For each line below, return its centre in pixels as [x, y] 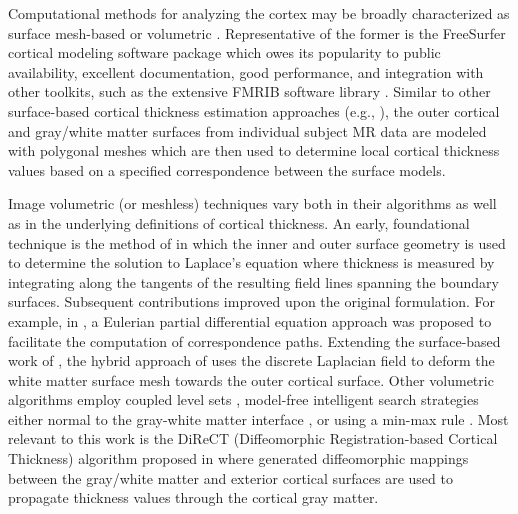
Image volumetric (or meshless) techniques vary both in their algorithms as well [252, 203]
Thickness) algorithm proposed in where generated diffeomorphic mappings [238, 458]
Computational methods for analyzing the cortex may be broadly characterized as [259, 13]
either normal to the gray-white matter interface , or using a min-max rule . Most [258, 418]
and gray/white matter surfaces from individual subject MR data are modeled [247, 130]
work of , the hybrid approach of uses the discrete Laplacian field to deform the [251, 360]
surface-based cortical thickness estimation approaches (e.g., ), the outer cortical [254, 110]
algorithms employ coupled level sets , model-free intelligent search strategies [243, 399]
